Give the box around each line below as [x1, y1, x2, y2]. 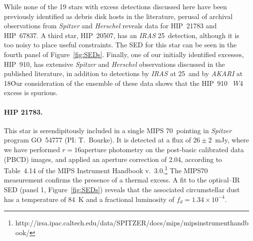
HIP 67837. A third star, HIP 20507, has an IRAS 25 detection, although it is [4, 30, 239, 40]
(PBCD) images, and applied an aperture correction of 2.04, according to [4, 154, 222, 164]
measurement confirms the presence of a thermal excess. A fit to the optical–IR [4, 175, 240, 185]
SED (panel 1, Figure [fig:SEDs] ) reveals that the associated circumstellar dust [4, 184, 240, 194]
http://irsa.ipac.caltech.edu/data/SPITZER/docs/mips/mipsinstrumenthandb [15, 218, 249, 228]
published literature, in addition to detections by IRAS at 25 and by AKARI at [4, 68, 243, 79]
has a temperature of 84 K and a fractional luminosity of [4, 194, 175, 204]
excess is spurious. [4, 87, 58, 98]
